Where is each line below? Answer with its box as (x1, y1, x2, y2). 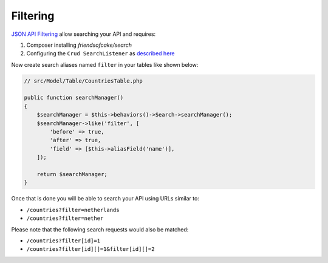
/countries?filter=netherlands (26, 207, 120, 213)
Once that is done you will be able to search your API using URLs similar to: (11, 195, 200, 202)
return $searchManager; (36, 171, 108, 177)
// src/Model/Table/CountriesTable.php (24, 77, 143, 84)
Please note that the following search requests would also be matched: (11, 225, 189, 233)
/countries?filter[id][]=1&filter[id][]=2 (26, 246, 155, 253)
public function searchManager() (24, 94, 124, 101)
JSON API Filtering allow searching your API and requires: (11, 30, 156, 38)
